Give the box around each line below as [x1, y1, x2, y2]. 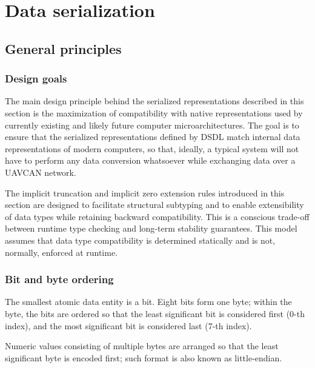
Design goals [5, 71, 67, 86]
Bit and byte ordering [5, 272, 114, 287]
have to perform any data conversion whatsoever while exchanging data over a [5, 154, 296, 167]
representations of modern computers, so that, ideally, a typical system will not [5, 142, 299, 155]
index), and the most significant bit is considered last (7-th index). [5, 319, 252, 332]
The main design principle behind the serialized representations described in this [5, 95, 304, 107]
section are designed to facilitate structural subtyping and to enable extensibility [5, 198, 304, 211]
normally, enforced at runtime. [5, 246, 118, 258]
